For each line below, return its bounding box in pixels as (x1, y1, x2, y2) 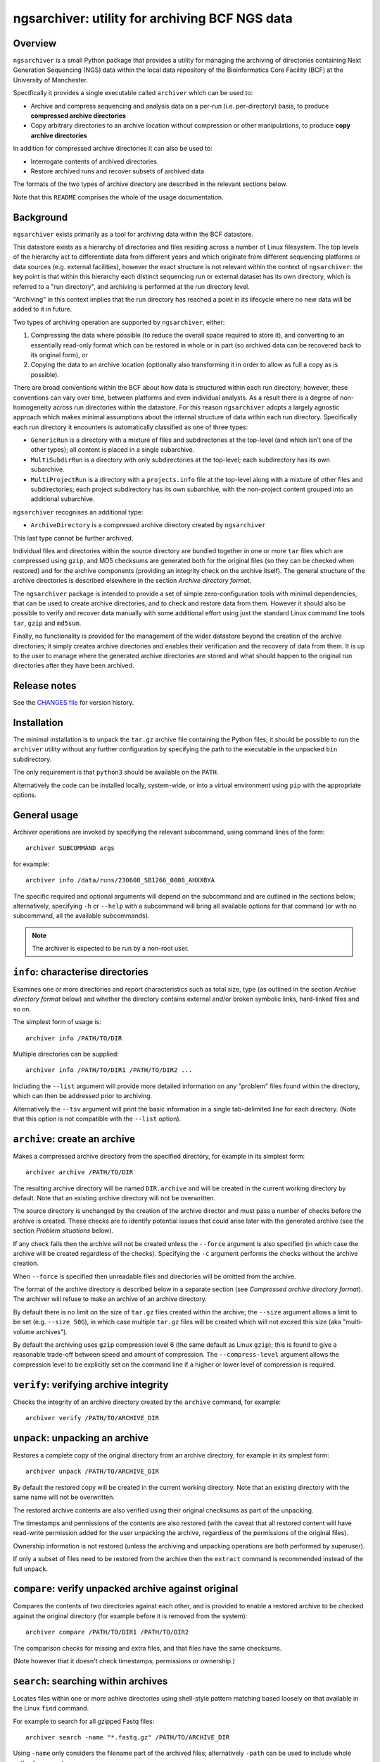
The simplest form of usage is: (13, 1018, 101, 1026)
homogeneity (13, 402, 52, 412)
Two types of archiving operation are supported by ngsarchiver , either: (13, 318, 225, 326)
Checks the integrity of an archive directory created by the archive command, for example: (13, 1398, 281, 1406)
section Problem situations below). (13, 1226, 114, 1235)
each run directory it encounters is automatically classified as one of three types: (13, 423, 248, 431)
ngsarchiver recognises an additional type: (13, 507, 144, 516)
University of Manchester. (13, 75, 88, 84)
